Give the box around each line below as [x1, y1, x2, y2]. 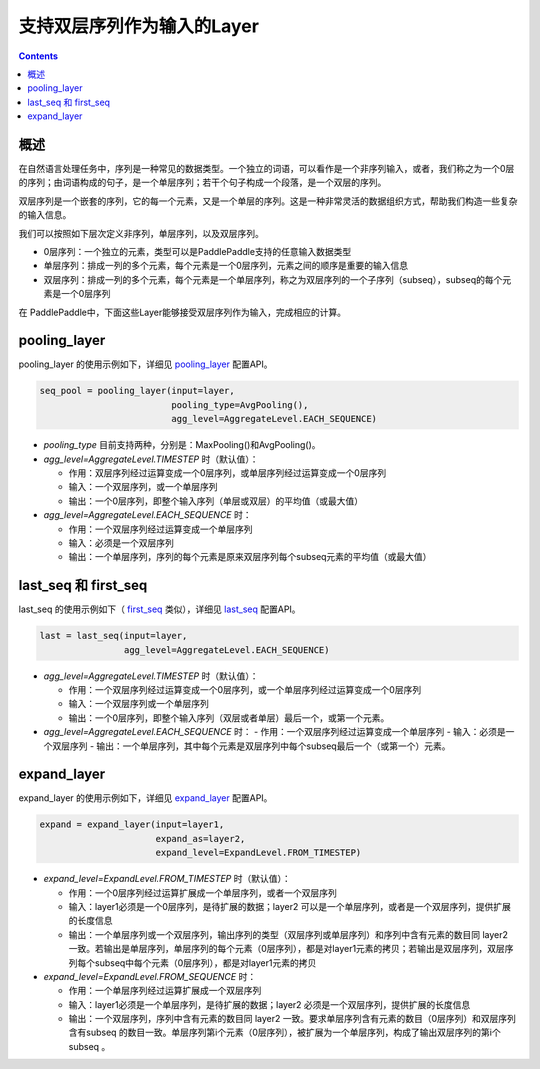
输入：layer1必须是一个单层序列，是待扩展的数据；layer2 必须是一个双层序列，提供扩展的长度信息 [68, 998, 471, 1010]
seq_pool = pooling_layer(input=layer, [39, 385, 235, 397]
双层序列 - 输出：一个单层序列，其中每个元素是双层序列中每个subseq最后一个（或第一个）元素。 [51, 740, 451, 752]
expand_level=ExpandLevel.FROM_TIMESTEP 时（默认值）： [43, 873, 291, 885]
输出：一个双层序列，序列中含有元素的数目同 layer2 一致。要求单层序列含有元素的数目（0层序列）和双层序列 [68, 1013, 517, 1025]
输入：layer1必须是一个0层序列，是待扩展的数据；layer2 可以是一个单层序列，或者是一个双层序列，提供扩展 [68, 900, 512, 912]
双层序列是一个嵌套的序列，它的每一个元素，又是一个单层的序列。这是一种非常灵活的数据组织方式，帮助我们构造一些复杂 [18, 195, 518, 207]
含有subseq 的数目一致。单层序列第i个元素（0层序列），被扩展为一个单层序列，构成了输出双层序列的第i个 [68, 1026, 501, 1039]
